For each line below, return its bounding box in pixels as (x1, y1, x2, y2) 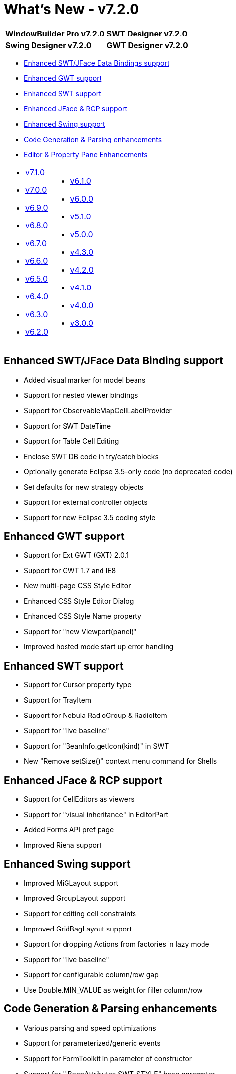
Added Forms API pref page (24, 825, 114, 834)
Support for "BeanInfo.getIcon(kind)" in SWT (24, 742, 169, 751)
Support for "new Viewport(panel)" (24, 627, 137, 636)
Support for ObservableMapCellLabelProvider (24, 406, 172, 415)
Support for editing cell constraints (24, 909, 136, 918)
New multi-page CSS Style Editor (24, 581, 131, 590)
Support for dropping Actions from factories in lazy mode (24, 939, 209, 948)
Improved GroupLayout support (24, 894, 126, 902)
